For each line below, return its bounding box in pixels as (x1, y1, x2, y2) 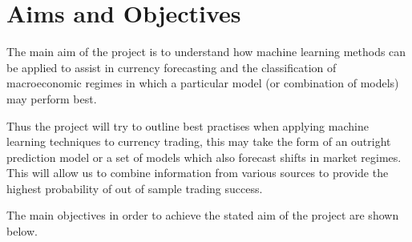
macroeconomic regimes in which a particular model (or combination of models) (6, 75, 399, 91)
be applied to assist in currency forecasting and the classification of (6, 58, 337, 75)
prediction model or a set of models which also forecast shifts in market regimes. (6, 148, 402, 165)
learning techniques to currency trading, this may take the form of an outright (6, 133, 391, 150)
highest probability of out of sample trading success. (6, 179, 263, 196)
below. (6, 223, 38, 240)
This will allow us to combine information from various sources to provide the (6, 164, 389, 181)
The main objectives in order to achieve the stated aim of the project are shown (6, 207, 399, 224)
